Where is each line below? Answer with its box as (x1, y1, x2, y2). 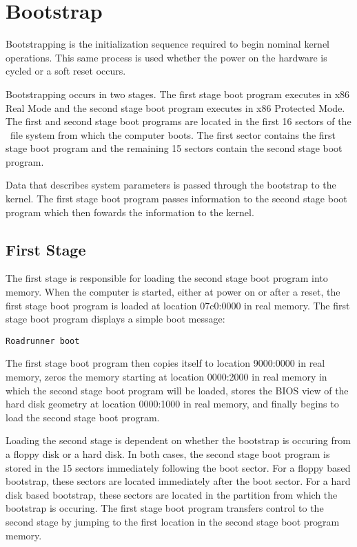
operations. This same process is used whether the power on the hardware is (6, 50, 327, 64)
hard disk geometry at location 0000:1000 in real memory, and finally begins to (6, 396, 339, 411)
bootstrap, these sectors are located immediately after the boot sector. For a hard (6, 474, 351, 488)
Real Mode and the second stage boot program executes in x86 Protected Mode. (6, 100, 345, 115)
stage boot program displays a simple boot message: (6, 311, 225, 326)
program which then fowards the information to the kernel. (6, 204, 254, 219)
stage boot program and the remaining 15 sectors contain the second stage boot (6, 141, 343, 155)
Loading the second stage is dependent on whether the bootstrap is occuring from (6, 433, 351, 448)
